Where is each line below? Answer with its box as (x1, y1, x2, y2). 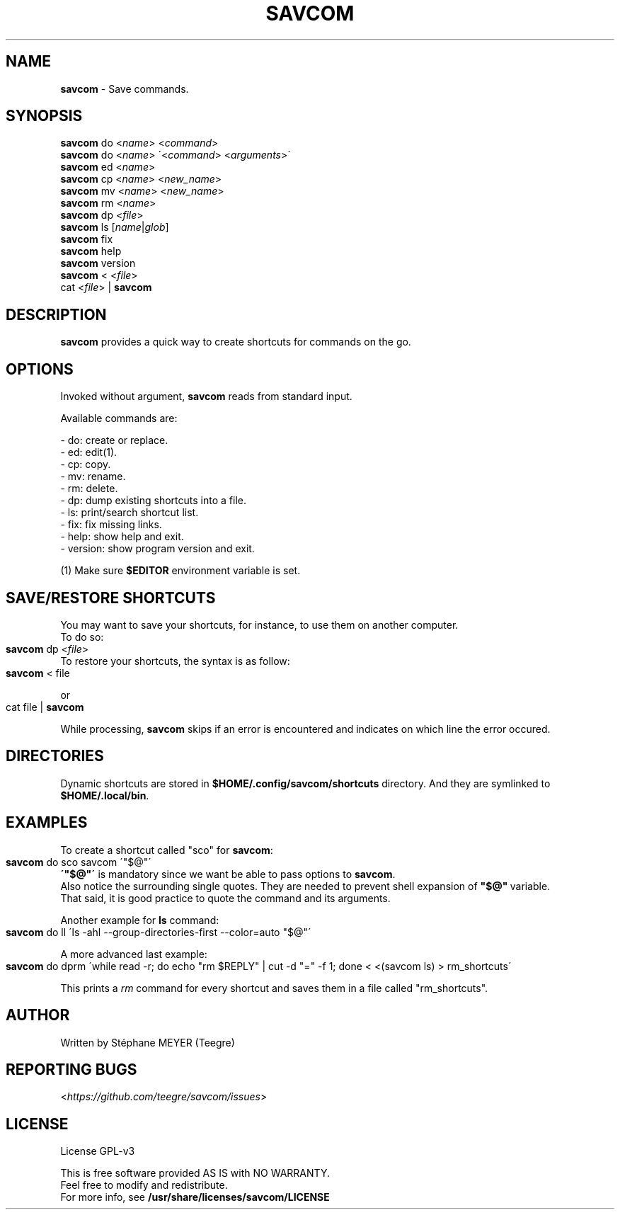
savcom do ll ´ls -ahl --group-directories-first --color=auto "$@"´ (6, 925, 311, 938)
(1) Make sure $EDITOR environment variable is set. (60, 564, 301, 577)
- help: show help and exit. (60, 530, 184, 543)
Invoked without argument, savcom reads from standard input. (60, 390, 352, 403)
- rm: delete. (60, 482, 118, 495)
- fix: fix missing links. (60, 518, 162, 531)
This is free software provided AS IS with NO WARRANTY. (60, 1167, 330, 1180)
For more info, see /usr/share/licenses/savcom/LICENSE (60, 1191, 330, 1204)
